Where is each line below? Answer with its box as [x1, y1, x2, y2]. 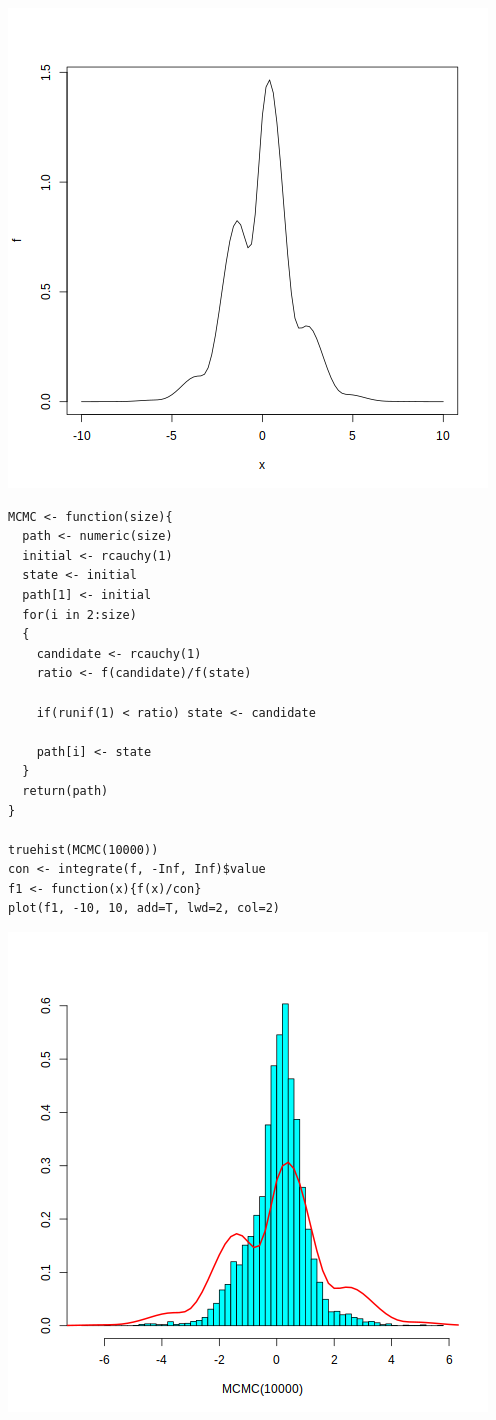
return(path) [22, 783, 109, 798]
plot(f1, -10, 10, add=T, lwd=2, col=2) [8, 901, 281, 916]
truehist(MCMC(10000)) [8, 842, 159, 857]
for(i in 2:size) [22, 607, 137, 622]
